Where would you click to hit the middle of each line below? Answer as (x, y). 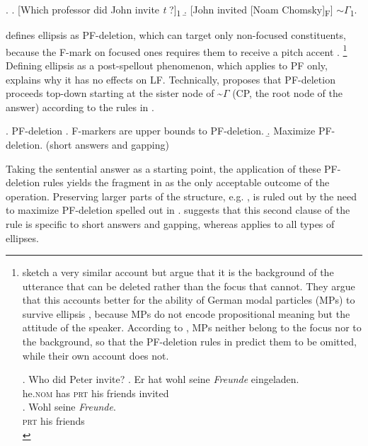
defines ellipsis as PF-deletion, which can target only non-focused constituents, (176, 35)
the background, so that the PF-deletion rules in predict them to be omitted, (189, 342)
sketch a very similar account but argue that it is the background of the (178, 272)
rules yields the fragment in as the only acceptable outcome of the (186, 182)
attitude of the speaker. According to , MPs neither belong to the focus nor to (192, 327)
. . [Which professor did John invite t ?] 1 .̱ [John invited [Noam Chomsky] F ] (169, 10)
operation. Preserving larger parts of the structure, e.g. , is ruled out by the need (181, 196)
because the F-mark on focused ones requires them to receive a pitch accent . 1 (177, 50)
